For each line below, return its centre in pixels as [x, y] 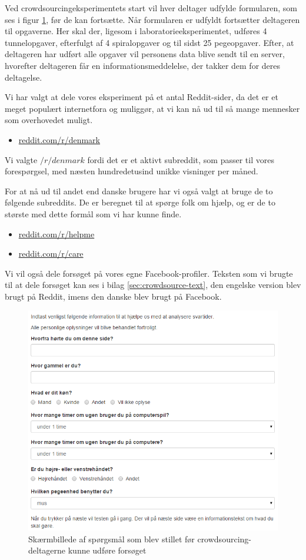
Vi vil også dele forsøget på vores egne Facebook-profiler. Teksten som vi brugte [149, 273]
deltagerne [47, 550]
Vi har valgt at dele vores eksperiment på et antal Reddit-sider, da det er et [142, 97]
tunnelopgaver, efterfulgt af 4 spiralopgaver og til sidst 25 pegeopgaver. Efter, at [149, 42]
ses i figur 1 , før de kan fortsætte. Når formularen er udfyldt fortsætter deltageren [152, 19]
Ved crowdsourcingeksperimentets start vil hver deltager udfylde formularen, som [151, 8]
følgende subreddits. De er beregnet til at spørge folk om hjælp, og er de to [140, 202]
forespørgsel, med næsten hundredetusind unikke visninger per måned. [132, 171]
